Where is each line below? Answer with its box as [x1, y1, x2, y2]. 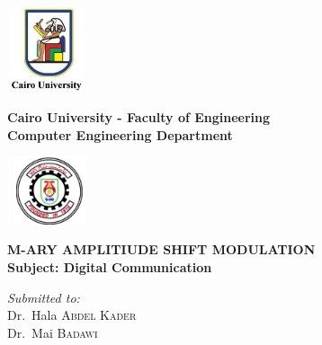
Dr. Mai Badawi [7, 323, 98, 341]
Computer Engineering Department [7, 125, 233, 144]
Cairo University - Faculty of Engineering [7, 108, 271, 127]
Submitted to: [7, 287, 80, 306]
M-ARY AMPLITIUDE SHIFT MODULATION [7, 240, 316, 259]
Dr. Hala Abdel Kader [7, 305, 137, 324]
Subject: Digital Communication [7, 258, 212, 277]
